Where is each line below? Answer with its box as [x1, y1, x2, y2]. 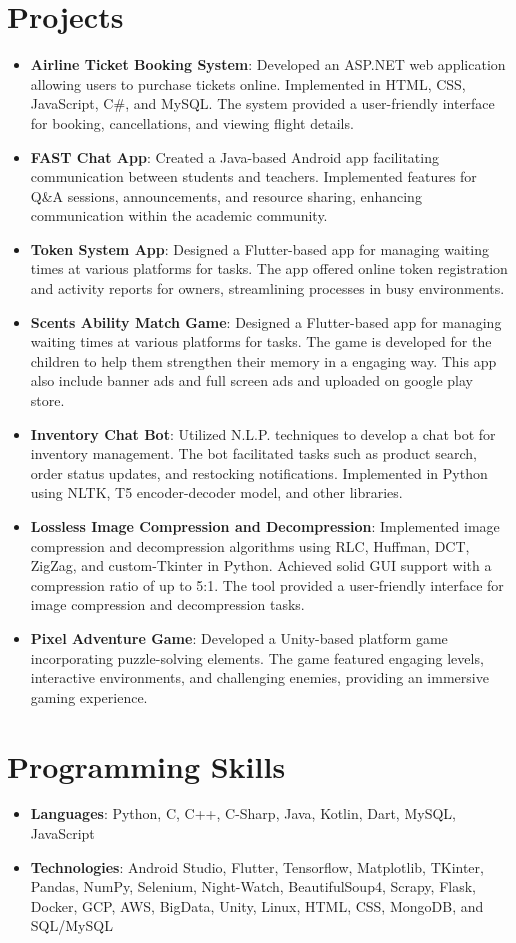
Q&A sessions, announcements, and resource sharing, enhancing [30, 185, 422, 206]
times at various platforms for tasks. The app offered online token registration [30, 258, 508, 279]
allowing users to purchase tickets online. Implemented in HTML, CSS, [30, 73, 466, 94]
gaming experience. [30, 686, 148, 707]
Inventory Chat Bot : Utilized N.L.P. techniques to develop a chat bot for [30, 423, 496, 444]
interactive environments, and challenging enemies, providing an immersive [30, 667, 489, 688]
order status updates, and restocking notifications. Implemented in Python [30, 462, 488, 483]
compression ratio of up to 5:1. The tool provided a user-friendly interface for [30, 574, 504, 595]
